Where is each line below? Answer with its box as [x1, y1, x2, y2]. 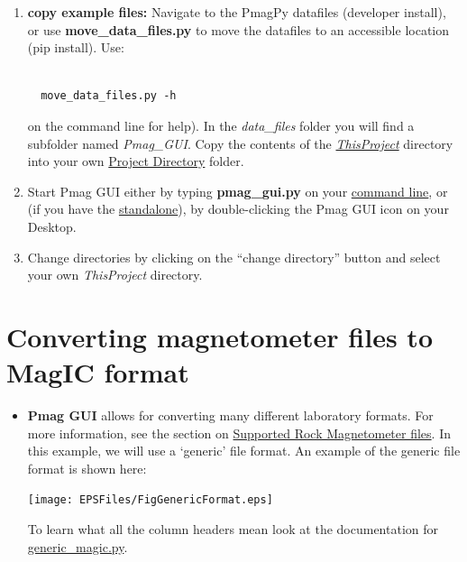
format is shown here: [27, 458, 147, 477]
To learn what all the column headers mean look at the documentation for [27, 520, 438, 539]
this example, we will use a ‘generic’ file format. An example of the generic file [27, 441, 461, 460]
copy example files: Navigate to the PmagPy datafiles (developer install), [27, 3, 446, 21]
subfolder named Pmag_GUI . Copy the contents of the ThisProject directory [27, 134, 453, 152]
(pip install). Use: [27, 38, 124, 57]
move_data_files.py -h [41, 89, 177, 103]
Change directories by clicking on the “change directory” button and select [27, 247, 441, 266]
